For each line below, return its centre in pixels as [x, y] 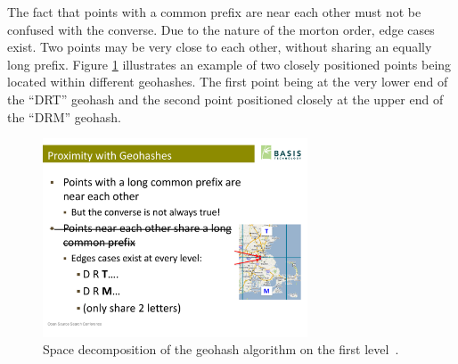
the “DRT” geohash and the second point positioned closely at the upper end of [225, 99]
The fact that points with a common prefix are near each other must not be [214, 12]
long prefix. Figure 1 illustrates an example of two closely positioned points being [229, 64]
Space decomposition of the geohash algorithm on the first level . [221, 349]
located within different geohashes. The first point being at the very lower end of [228, 82]
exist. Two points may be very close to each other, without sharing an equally [220, 47]
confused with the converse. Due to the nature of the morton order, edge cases [221, 29]
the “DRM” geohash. [65, 116]
